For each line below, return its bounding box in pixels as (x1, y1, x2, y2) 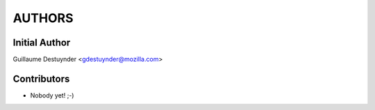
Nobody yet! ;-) (30, 91, 74, 100)
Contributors (12, 73, 70, 84)
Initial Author (12, 37, 71, 48)
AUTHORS (12, 10, 74, 26)
